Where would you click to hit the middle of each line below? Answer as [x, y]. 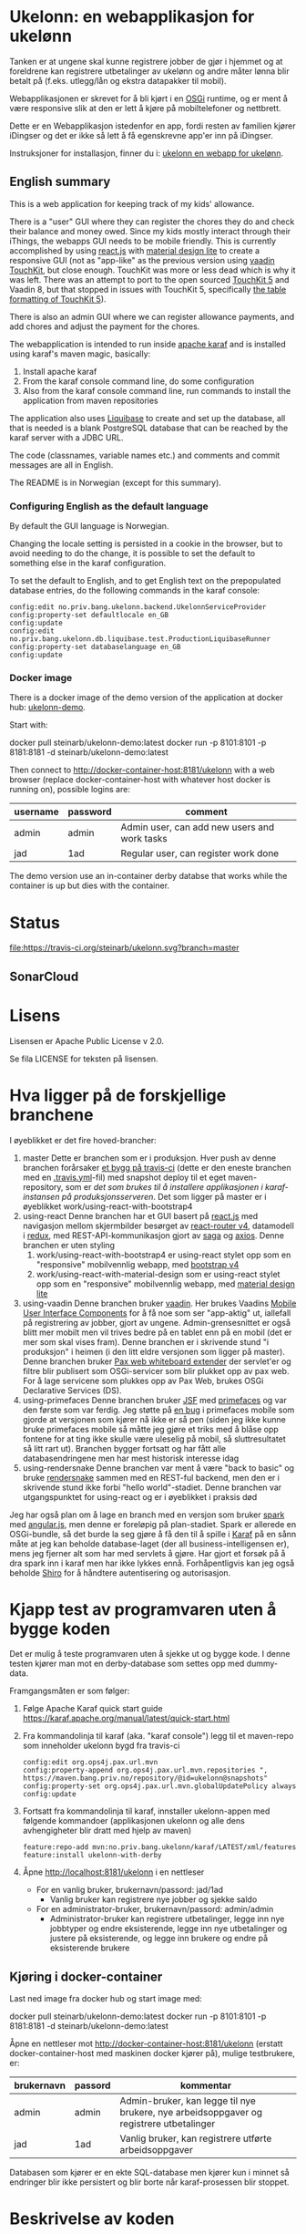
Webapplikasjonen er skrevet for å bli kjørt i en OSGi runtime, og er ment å [149, 98]
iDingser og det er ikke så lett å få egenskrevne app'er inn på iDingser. [141, 135]
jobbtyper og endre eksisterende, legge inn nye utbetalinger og [168, 1929]
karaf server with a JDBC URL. [67, 437]
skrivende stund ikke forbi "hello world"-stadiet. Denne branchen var [152, 1487]
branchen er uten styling [69, 1245]
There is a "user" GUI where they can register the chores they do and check [152, 222]
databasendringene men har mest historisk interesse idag [131, 1458]
